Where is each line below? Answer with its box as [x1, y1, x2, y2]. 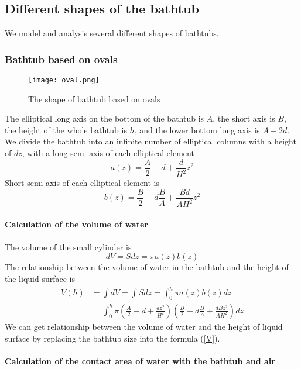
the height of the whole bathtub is [5, 123, 127, 136]
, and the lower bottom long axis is [134, 123, 260, 136]
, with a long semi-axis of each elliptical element [22, 147, 194, 159]
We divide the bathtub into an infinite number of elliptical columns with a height [5, 135, 296, 147]
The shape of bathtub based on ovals [28, 92, 160, 105]
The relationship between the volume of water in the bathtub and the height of [5, 261, 289, 273]
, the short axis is [213, 112, 275, 125]
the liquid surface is [5, 273, 75, 285]
